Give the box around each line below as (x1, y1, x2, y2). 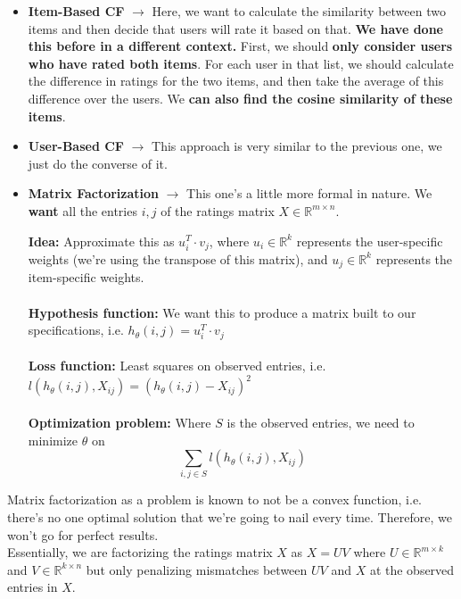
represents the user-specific (296, 231, 443, 250)
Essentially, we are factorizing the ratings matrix (7, 543, 273, 562)
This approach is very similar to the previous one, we (152, 137, 442, 155)
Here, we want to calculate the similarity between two (152, 2, 446, 20)
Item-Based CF (28, 2, 125, 20)
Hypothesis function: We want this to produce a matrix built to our (28, 303, 416, 321)
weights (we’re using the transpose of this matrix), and (28, 249, 328, 268)
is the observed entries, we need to (226, 412, 415, 431)
